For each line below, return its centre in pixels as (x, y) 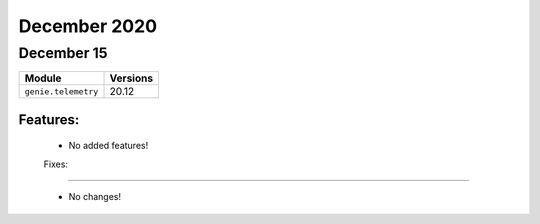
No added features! (108, 146)
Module (43, 78)
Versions (131, 78)
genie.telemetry (61, 91)
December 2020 (88, 26)
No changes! (95, 197)
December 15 (63, 53)
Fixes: (56, 164)
